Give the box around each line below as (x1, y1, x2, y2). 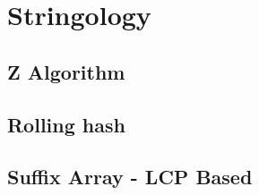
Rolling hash (7, 110, 125, 138)
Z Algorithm (7, 57, 125, 85)
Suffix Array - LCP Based (7, 163, 253, 191)
